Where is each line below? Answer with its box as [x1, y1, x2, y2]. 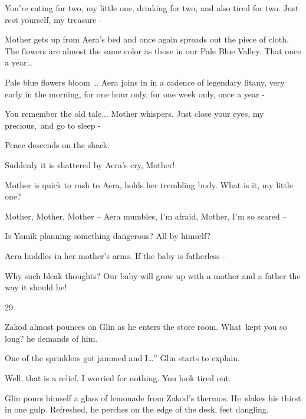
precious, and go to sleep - [5, 119, 101, 131]
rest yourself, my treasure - [5, 13, 102, 25]
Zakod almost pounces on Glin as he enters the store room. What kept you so [5, 320, 287, 333]
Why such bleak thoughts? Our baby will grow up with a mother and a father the [5, 269, 301, 281]
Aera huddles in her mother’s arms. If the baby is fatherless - [5, 249, 225, 261]
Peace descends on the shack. [5, 139, 110, 151]
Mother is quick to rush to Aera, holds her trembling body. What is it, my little [5, 178, 293, 191]
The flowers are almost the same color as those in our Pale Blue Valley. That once [5, 44, 301, 57]
